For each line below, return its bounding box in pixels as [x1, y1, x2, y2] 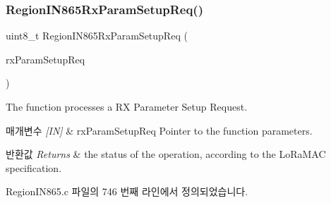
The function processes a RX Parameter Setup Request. [6, 99, 248, 113]
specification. [6, 160, 62, 175]
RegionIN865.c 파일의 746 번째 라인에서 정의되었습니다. [6, 184, 248, 199]
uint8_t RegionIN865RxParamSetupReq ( [6, 28, 188, 43]
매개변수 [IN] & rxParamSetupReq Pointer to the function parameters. [6, 123, 313, 137]
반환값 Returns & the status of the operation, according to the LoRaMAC [6, 147, 326, 161]
